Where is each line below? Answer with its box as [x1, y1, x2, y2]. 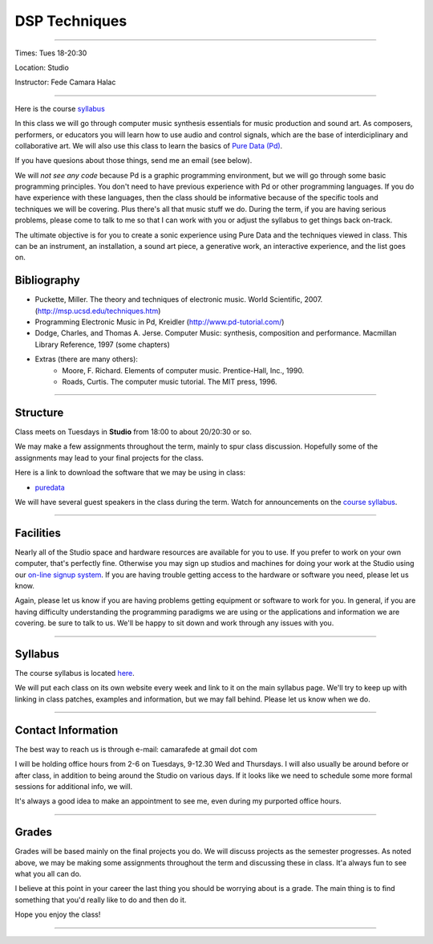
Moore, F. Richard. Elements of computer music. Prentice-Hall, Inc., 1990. [62, 365, 305, 375]
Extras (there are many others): [34, 354, 138, 364]
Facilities [14, 526, 62, 539]
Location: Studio [14, 63, 70, 72]
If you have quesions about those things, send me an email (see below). [14, 156, 253, 165]
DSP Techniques [14, 12, 127, 30]
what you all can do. [14, 869, 82, 878]
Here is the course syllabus [14, 104, 106, 113]
